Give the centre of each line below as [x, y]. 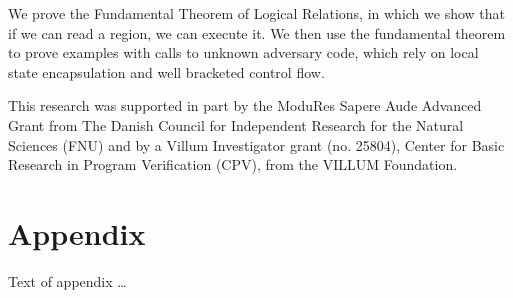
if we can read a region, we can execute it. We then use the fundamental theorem [257, 32]
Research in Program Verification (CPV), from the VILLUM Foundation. [233, 164]
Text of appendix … [67, 280]
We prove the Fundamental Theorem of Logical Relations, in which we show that [257, 13]
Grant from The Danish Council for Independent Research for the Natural [236, 124]
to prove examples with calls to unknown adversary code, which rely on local [243, 52]
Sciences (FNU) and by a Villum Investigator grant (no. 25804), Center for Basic [256, 144]
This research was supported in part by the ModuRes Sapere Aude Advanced [245, 105]
